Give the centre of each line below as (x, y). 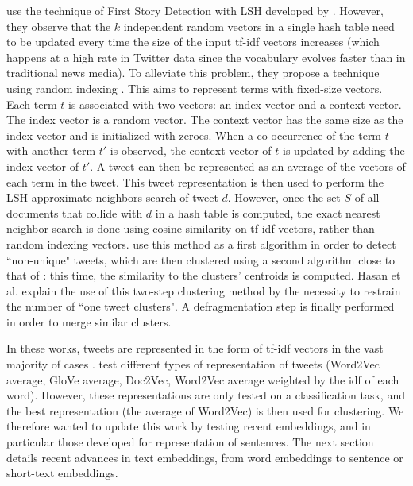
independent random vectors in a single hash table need (259, 26)
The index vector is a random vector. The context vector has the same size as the (205, 120)
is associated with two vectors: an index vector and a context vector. (235, 104)
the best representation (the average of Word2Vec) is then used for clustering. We (205, 410)
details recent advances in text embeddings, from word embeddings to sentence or (205, 457)
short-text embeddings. (62, 473)
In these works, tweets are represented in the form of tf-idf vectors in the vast (195, 348)
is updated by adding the (344, 150)
